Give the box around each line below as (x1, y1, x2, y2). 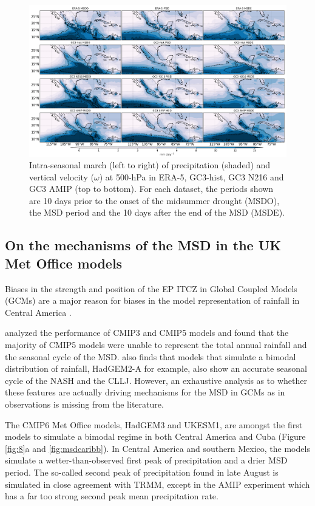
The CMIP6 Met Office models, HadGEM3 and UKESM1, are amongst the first (5, 418, 303, 431)
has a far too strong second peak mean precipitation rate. (5, 490, 218, 502)
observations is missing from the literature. (5, 398, 164, 410)
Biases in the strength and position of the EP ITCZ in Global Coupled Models (5, 282, 297, 295)
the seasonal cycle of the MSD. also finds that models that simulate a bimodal (5, 350, 296, 363)
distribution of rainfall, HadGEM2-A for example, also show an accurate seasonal (5, 362, 307, 375)
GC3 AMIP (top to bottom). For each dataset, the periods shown (29, 182, 274, 195)
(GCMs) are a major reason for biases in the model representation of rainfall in (5, 294, 300, 307)
